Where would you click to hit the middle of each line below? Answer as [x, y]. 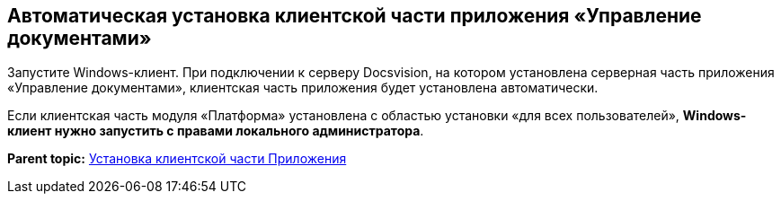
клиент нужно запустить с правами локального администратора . [216, 131]
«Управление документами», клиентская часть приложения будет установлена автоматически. [303, 88]
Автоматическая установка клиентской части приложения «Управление [355, 16]
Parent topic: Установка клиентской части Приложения [177, 159]
